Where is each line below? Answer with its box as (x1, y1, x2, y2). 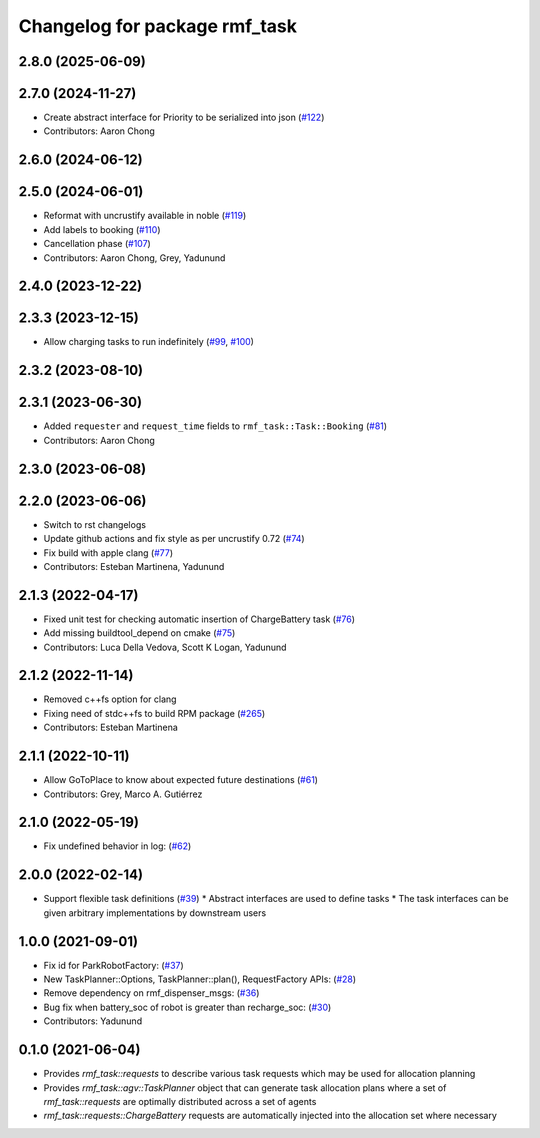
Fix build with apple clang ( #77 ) (43, 546, 174, 559)
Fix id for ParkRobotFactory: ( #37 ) (43, 959, 184, 971)
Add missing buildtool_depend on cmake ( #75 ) (43, 627, 236, 639)
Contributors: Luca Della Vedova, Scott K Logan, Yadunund (43, 641, 287, 653)
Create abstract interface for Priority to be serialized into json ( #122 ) (43, 111, 325, 124)
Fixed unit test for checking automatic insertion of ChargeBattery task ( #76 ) (43, 613, 355, 625)
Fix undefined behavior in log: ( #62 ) (43, 840, 192, 852)
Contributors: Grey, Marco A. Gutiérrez (43, 788, 203, 800)
